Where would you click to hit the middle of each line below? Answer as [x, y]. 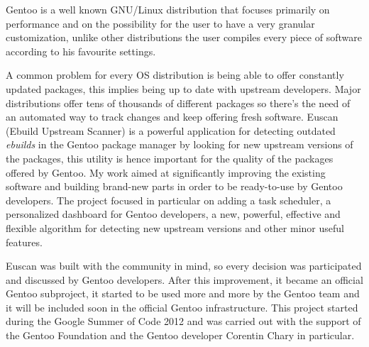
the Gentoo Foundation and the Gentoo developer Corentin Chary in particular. [180, 335]
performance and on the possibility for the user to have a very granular [160, 23]
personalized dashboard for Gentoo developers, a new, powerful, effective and [173, 214]
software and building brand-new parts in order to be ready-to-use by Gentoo [174, 186]
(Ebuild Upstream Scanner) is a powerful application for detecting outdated [171, 130]
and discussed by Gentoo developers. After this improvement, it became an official [184, 279]
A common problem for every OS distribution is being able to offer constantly [175, 75]
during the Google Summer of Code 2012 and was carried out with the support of [183, 321]
